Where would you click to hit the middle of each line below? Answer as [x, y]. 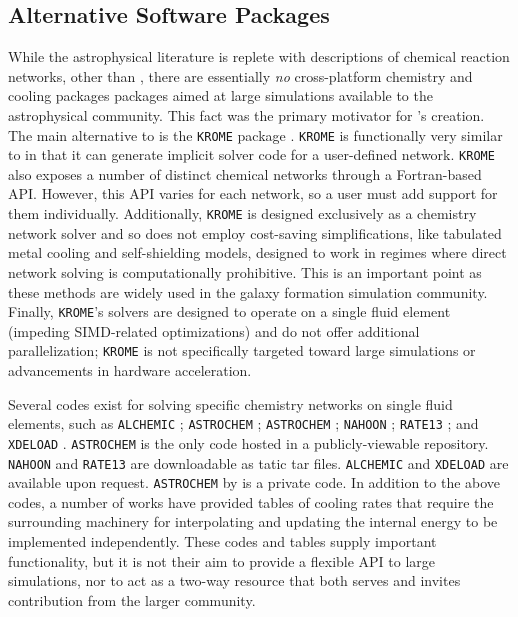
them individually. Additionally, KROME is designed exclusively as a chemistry [242, 213]
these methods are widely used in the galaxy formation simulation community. [248, 291]
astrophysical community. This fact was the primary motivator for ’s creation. [246, 114]
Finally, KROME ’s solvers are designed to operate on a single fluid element [229, 311]
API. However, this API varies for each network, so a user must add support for [253, 193]
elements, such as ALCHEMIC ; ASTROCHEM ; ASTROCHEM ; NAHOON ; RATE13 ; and [243, 423]
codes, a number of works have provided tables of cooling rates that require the [251, 501]
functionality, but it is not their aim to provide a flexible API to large [222, 560]
